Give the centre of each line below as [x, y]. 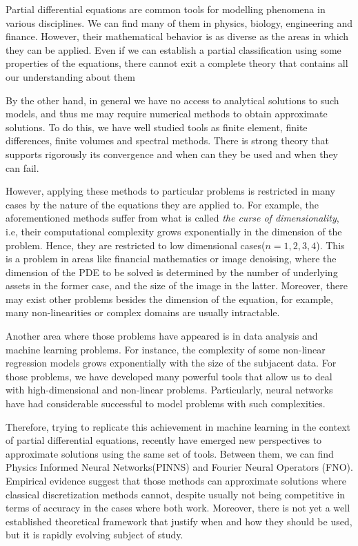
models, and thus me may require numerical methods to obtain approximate [167, 114]
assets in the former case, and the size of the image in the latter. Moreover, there [177, 285]
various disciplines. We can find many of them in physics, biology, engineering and [179, 22]
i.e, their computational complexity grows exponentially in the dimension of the [174, 231]
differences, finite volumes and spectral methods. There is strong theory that [167, 140]
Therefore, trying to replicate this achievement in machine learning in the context [178, 426]
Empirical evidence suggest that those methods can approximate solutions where [176, 480]
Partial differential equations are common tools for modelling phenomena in [166, 9]
